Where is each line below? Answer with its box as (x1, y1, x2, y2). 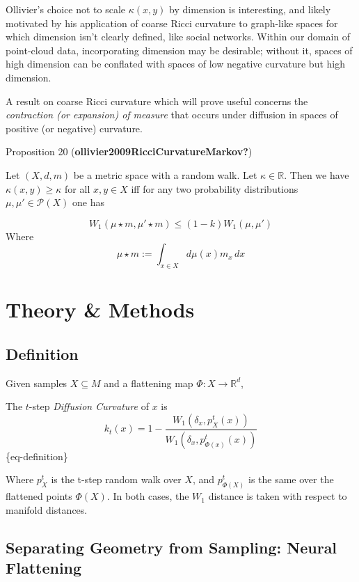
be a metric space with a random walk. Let (73, 167, 257, 182)
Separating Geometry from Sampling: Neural (6, 536, 337, 558)
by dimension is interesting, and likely (169, 2, 331, 16)
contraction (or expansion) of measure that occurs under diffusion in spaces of (6, 107, 338, 122)
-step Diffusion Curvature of (29, 399, 149, 414)
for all (65, 181, 90, 196)
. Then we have (284, 167, 349, 182)
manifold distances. (6, 502, 88, 517)
